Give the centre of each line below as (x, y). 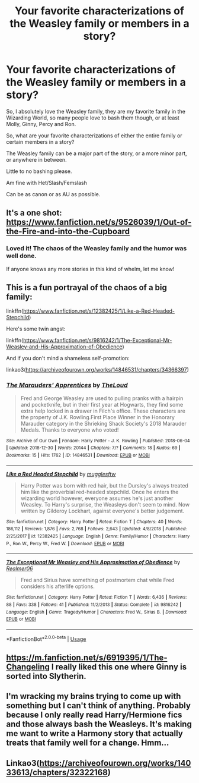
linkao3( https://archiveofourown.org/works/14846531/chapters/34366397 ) (98, 370)
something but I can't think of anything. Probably (99, 706)
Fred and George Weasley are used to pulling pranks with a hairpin (102, 398)
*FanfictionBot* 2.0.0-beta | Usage (46, 639)
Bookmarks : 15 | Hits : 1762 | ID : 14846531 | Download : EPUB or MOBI (78, 455)
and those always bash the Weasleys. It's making (99, 724)
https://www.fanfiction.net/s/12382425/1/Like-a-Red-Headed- (99, 311)
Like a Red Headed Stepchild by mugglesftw (61, 474)
